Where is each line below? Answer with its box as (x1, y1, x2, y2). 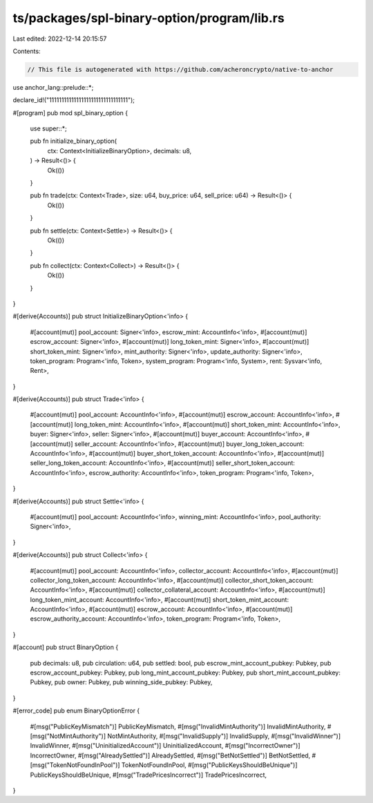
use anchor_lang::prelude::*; (12, 83, 94, 91)
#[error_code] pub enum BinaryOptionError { (12, 706, 140, 715)
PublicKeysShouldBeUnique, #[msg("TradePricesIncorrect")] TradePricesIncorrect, (30, 771, 267, 779)
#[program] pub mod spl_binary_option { (12, 108, 128, 117)
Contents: (12, 47, 41, 55)
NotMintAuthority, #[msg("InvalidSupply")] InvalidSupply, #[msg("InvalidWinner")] (107, 732, 341, 740)
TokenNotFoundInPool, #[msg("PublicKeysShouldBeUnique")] (121, 761, 298, 769)
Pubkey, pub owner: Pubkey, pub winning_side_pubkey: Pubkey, (30, 678, 213, 686)
